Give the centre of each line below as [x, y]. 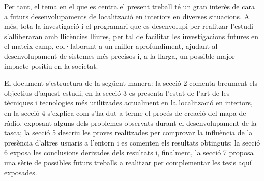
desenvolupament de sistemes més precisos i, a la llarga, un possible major [120, 56]
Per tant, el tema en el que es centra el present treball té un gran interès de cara [129, 6]
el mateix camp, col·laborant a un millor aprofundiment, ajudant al [111, 46]
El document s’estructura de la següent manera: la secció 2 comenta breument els [131, 83]
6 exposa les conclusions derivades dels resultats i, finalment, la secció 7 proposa [129, 152]
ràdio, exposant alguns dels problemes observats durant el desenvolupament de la [130, 122]
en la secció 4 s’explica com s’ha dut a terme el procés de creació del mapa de [125, 112]
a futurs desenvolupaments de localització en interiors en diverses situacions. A [127, 16]
